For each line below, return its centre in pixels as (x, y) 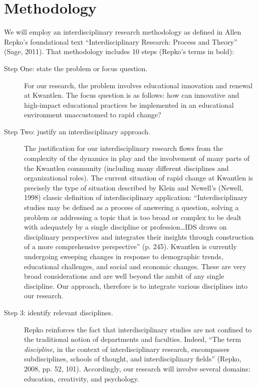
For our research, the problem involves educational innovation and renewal (138, 85)
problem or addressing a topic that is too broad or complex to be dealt (133, 217)
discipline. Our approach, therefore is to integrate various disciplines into (136, 285)
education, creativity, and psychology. (82, 378)
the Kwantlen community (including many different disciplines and (126, 168)
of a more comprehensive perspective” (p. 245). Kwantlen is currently (131, 246)
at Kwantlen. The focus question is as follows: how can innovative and (132, 95)
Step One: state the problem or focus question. (76, 68)
